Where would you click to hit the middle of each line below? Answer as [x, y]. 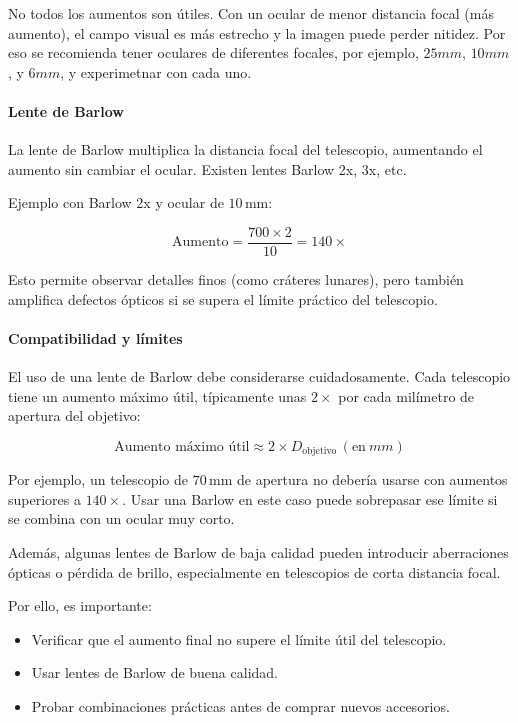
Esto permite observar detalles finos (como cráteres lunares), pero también [236, 279]
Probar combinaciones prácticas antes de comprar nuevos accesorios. [240, 705]
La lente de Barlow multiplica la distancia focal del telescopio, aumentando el [245, 149]
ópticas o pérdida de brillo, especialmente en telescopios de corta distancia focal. [254, 571]
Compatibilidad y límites [95, 337]
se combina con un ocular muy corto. [121, 518]
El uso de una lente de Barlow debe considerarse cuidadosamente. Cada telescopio [259, 376]
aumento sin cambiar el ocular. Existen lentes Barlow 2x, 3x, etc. [207, 168]
